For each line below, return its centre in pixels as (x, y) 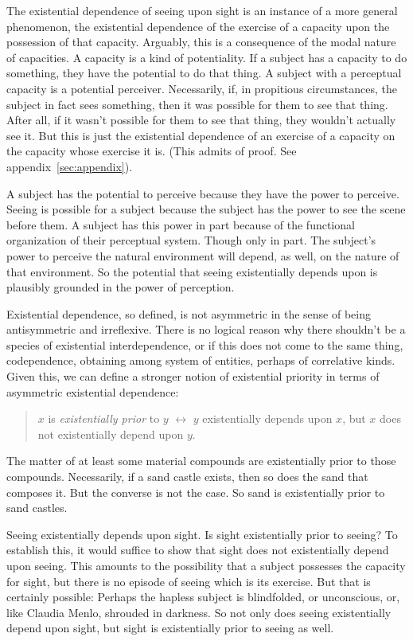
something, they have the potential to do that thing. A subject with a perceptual (204, 73)
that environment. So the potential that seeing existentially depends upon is (192, 271)
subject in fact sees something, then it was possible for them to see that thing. (197, 104)
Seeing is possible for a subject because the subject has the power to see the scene (206, 209)
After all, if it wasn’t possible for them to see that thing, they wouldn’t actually (201, 120)
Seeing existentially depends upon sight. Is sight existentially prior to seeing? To (202, 534)
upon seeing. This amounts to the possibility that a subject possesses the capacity (206, 565)
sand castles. (37, 508)
